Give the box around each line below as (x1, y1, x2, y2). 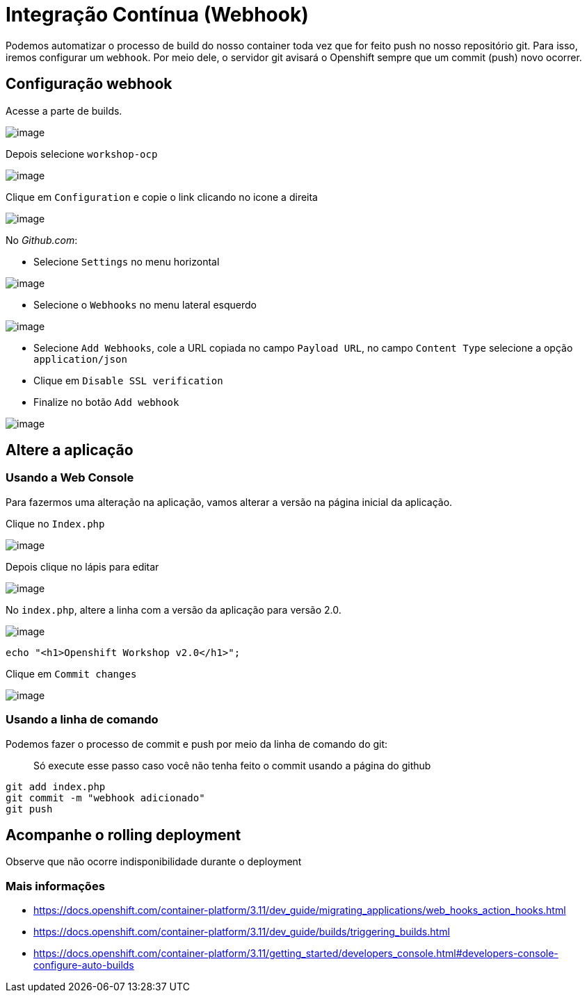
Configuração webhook (6, 75, 172, 93)
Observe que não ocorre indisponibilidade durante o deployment (6, 856, 302, 868)
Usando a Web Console (6, 471, 134, 485)
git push (6, 803, 53, 815)
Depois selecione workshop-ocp (6, 147, 158, 160)
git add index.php (6, 780, 106, 792)
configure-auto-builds (33, 959, 134, 972)
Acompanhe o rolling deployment (6, 826, 241, 844)
